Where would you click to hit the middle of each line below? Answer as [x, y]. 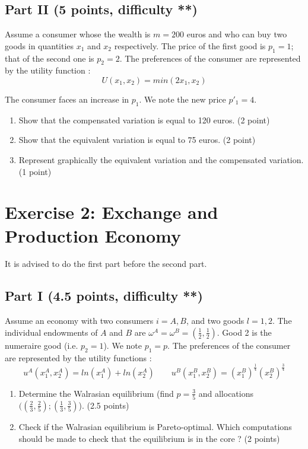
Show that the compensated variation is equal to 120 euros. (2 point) [144, 120]
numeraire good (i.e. [42, 345]
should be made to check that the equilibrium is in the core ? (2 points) [149, 438]
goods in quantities [39, 45]
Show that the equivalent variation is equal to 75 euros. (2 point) [137, 140]
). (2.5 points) [104, 405]
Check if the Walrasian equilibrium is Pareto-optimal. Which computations [155, 426]
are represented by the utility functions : [78, 357]
